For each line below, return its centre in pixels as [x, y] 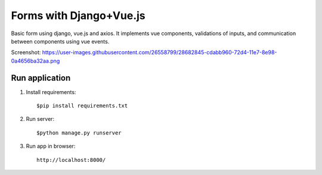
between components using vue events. [60, 41]
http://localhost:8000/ [71, 160]
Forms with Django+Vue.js [78, 15]
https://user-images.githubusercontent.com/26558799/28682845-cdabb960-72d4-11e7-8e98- [160, 52]
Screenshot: [26, 52]
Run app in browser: [51, 146]
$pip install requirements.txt [82, 106]
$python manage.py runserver [79, 133]
